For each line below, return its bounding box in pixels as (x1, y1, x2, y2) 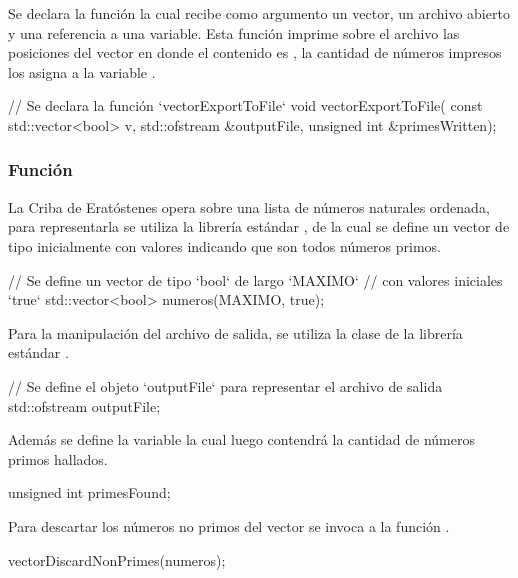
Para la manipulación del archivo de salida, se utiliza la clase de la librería (8, 322, 463, 343)
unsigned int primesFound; (8, 482, 171, 503)
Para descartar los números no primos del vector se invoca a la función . (8, 515, 450, 536)
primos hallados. (8, 448, 108, 469)
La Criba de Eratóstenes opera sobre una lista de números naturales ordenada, (8, 196, 490, 217)
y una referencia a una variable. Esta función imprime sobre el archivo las (8, 22, 460, 43)
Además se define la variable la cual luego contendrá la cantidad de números (8, 429, 475, 450)
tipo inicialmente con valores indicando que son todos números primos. (8, 235, 441, 256)
